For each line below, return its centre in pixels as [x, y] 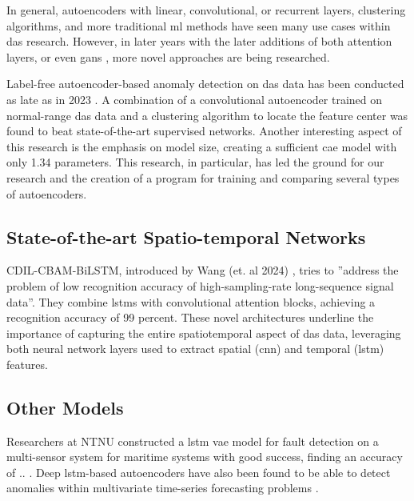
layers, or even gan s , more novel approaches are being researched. [168, 56]
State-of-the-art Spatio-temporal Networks [186, 236]
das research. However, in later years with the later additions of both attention [199, 41]
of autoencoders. [47, 193]
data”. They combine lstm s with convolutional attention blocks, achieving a [191, 301]
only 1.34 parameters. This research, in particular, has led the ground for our [195, 162]
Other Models [65, 407]
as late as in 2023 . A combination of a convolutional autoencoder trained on [195, 99]
